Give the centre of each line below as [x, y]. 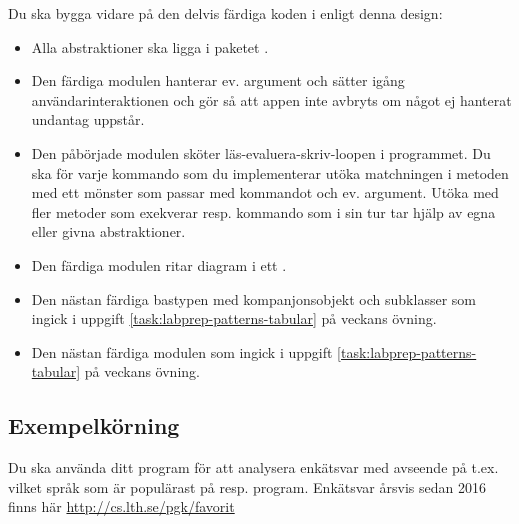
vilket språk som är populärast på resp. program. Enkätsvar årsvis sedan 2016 [247, 486]
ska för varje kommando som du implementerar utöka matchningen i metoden [270, 172]
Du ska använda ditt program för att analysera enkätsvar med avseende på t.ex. [253, 467]
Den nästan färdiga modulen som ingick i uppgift [182, 351]
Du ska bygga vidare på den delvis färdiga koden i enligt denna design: [225, 13]
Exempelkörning [94, 425]
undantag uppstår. [88, 119]
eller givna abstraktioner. [108, 231]
